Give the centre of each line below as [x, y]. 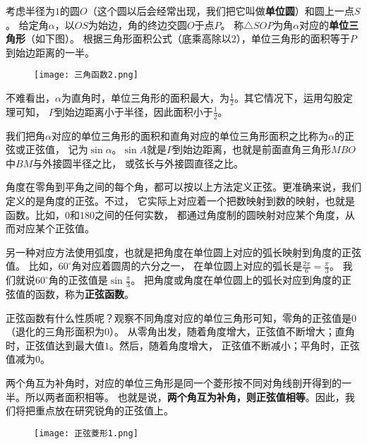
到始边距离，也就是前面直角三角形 [252, 149]
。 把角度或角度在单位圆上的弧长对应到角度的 [236, 280]
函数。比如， [35, 214]
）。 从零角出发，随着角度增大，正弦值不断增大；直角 [232, 331]
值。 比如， [32, 266]
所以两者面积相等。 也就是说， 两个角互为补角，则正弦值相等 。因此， [185, 396]
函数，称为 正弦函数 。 [84, 294]
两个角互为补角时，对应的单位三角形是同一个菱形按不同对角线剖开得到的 [174, 383]
